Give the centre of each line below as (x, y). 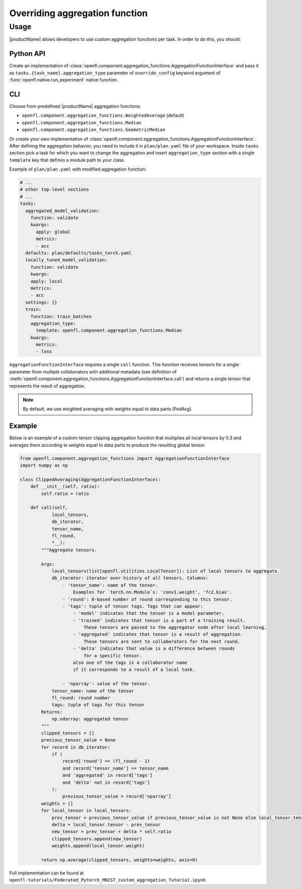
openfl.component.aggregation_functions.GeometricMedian (94, 130)
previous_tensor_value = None (78, 740)
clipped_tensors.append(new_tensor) (97, 839)
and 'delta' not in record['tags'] (106, 782)
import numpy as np (44, 465)
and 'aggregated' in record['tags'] (107, 775)
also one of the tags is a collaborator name (130, 663)
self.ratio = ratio (65, 494)
